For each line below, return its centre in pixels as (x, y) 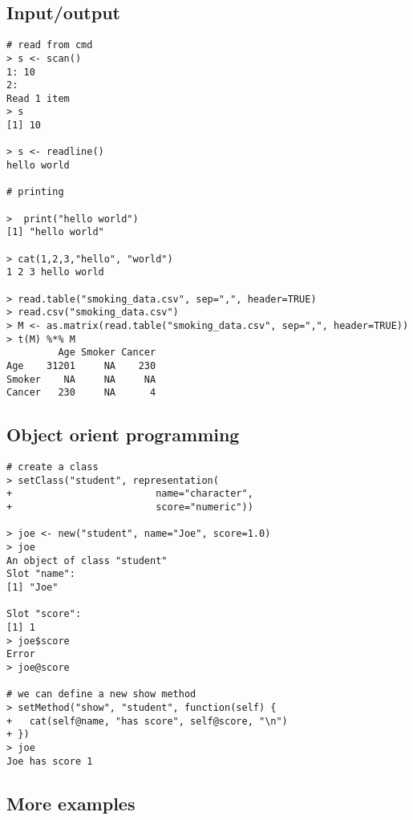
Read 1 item (38, 98)
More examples (71, 803)
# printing (35, 192)
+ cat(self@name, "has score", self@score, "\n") (147, 721)
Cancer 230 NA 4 (81, 393)
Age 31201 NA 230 (81, 365)
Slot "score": (44, 614)
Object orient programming (123, 434)
